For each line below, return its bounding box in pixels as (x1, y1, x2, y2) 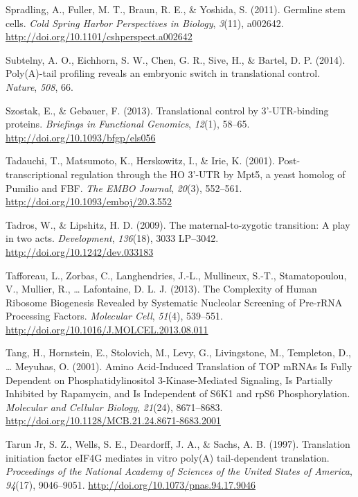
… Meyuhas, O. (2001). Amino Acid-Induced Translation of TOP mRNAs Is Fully (6, 359, 352, 374)
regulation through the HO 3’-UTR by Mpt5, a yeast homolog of (71, 166, 346, 181)
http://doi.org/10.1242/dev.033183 (6, 244, 154, 259)
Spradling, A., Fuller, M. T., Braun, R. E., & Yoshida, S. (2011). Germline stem (6, 2, 346, 16)
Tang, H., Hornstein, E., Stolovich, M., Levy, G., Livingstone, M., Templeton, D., (6, 345, 351, 360)
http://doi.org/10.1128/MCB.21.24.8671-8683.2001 (6, 413, 221, 428)
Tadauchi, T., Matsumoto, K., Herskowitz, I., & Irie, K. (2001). (6, 153, 275, 168)
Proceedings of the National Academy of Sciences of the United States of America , (6, 464, 352, 478)
